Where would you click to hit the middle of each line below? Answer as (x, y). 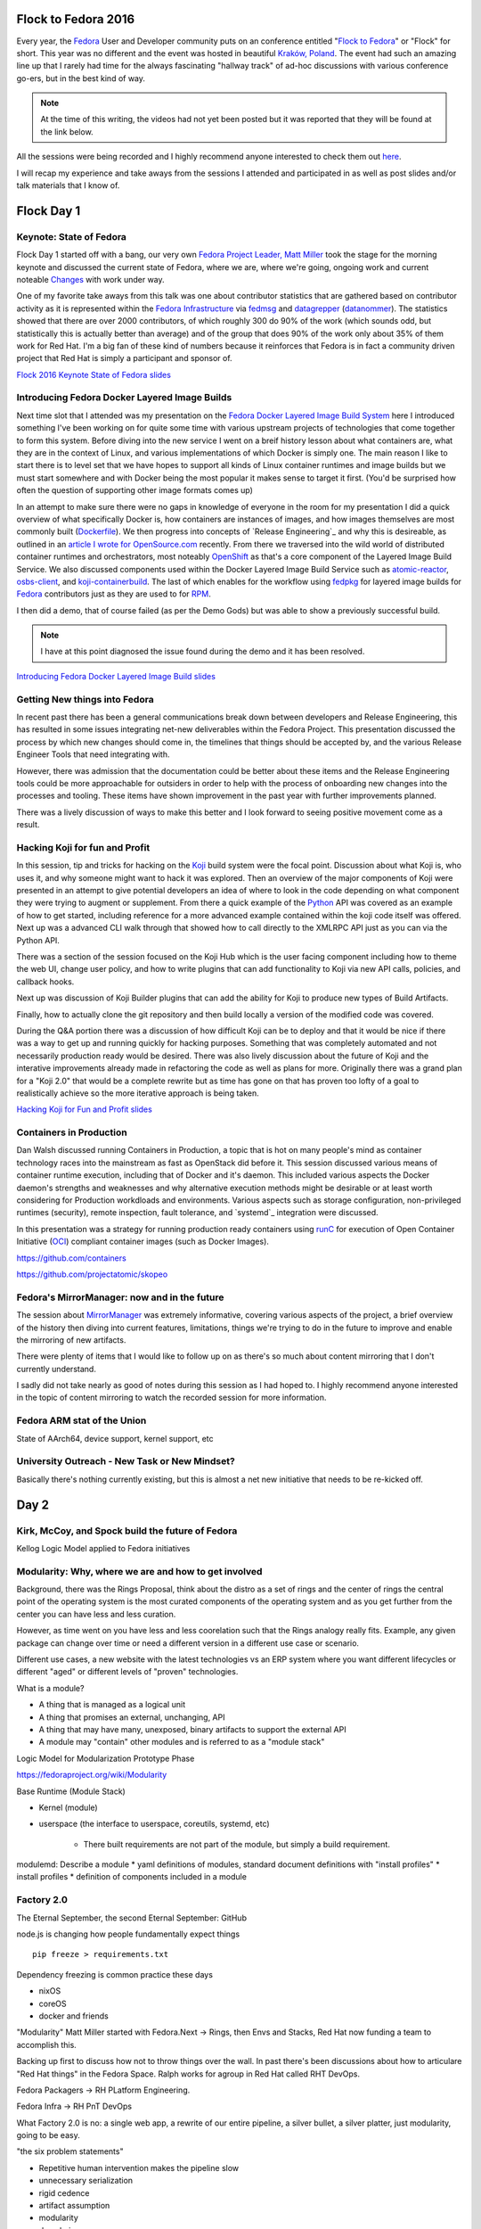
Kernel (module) (68, 1807)
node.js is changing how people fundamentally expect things (128, 1934)
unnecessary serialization (86, 2181)
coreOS (53, 2003)
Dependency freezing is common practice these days (115, 1974)
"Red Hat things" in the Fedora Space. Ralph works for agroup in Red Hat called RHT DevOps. (188, 2074)
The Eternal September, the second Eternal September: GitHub (131, 1918)
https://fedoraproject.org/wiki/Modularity (92, 1775)
